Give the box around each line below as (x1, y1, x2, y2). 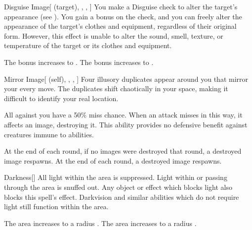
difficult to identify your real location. (4, 93, 119, 103)
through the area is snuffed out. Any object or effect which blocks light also (4, 181, 233, 192)
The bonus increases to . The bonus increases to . (4, 57, 154, 67)
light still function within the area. (4, 201, 109, 212)
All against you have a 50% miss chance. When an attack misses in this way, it (4, 110, 243, 120)
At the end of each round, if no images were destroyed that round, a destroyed (4, 146, 242, 156)
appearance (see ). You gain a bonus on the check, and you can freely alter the (4, 11, 242, 21)
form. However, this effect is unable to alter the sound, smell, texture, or (4, 30, 223, 41)
